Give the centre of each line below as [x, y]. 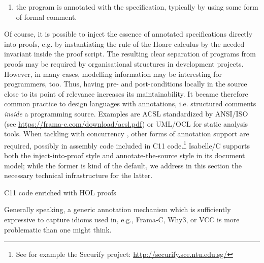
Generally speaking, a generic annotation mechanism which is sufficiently [118, 209]
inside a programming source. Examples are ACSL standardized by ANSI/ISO [126, 113]
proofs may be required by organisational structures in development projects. [124, 63]
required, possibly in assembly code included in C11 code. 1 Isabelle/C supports [127, 144]
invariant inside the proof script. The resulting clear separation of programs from [130, 54]
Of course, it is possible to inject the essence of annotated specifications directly [128, 34]
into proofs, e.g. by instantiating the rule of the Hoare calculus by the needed [124, 43]
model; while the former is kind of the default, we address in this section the [123, 165]
